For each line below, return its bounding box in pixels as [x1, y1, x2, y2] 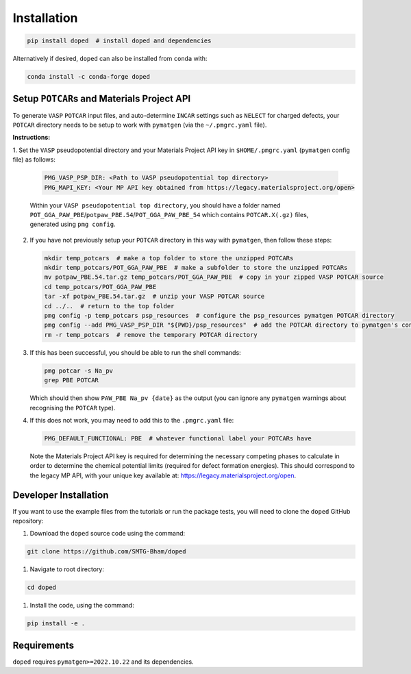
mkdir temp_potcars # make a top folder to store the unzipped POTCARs [44, 254, 294, 262]
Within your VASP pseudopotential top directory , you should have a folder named [29, 201, 281, 209]
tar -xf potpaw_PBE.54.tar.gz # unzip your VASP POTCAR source [44, 292, 265, 301]
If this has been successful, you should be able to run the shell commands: [29, 348, 241, 356]
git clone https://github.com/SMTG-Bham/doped [27, 548, 186, 556]
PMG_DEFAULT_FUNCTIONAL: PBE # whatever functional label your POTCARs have [44, 434, 312, 442]
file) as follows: [12, 155, 56, 164]
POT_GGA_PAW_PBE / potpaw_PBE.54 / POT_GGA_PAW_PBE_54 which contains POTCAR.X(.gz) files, [29, 210, 309, 219]
